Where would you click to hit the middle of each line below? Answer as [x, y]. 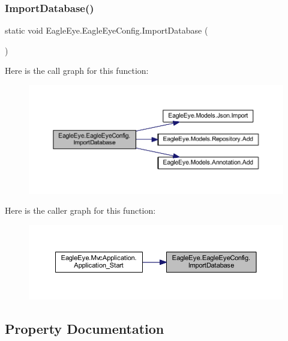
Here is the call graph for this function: [77, 71]
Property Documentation [85, 329]
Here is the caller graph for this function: [80, 210]
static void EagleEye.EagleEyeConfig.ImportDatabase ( [106, 30]
